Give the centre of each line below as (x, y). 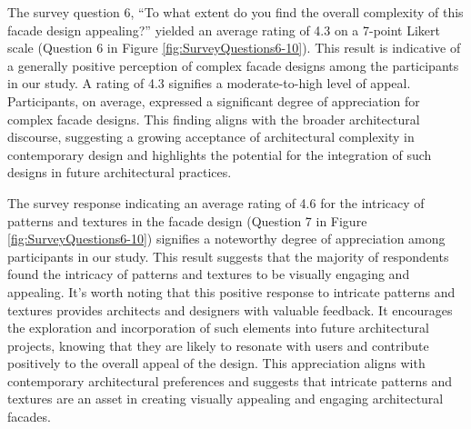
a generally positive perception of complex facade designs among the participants (233, 65)
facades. (29, 417)
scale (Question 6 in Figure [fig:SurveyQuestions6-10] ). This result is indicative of (234, 48)
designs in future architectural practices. (120, 172)
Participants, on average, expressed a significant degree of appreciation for (214, 100)
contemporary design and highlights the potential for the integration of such (220, 154)
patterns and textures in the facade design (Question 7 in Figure (187, 220)
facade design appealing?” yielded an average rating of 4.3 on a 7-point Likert (224, 30)
